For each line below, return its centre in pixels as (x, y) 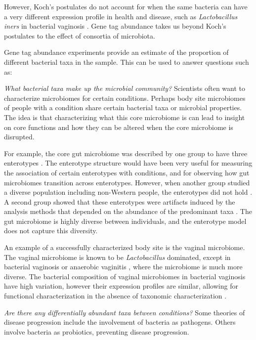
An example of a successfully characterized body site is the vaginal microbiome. (125, 247)
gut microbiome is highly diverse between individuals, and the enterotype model (125, 221)
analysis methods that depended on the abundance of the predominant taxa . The (128, 211)
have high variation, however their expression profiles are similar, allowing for (121, 286)
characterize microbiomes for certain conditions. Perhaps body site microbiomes (125, 98)
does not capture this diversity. (51, 231)
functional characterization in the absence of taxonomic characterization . (115, 296)
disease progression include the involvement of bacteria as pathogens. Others (120, 322)
